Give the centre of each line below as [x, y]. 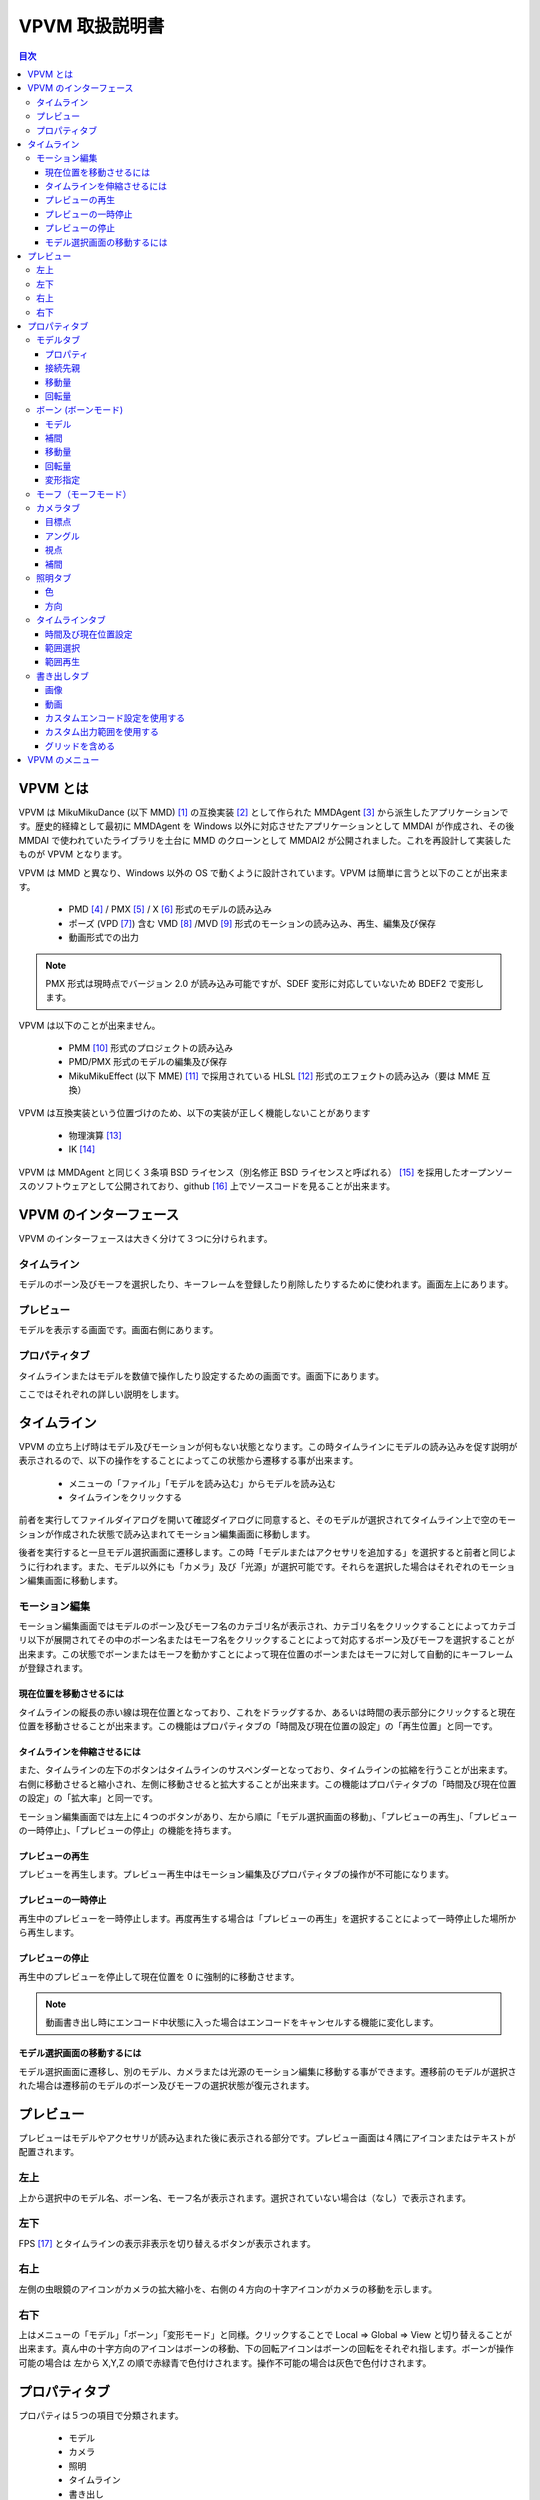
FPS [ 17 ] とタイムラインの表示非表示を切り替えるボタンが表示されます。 [167, 2243]
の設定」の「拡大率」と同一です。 [88, 1798]
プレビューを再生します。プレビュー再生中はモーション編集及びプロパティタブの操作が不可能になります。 [236, 1874]
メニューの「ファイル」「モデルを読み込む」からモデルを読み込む [202, 1483]
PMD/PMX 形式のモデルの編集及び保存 [148, 1062]
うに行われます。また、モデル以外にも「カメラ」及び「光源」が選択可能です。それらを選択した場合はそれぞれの [249, 1566]
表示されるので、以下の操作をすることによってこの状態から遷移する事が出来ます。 [188, 1461]
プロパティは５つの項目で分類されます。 [101, 2415]
